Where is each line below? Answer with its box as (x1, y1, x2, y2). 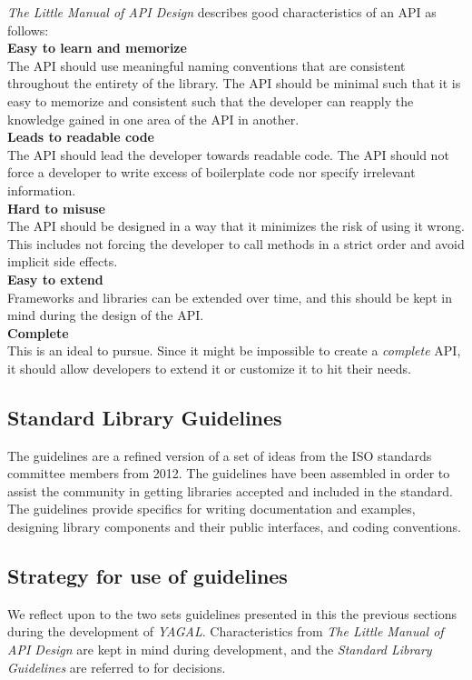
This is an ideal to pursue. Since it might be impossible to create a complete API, (7, 341, 461, 360)
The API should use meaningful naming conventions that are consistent (7, 55, 406, 75)
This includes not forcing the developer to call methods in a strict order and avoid (7, 234, 465, 253)
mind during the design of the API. (7, 305, 204, 325)
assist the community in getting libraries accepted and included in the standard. (7, 481, 453, 500)
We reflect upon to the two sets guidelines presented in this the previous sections (7, 604, 457, 623)
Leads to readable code (7, 127, 154, 146)
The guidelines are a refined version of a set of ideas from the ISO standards (7, 445, 432, 465)
